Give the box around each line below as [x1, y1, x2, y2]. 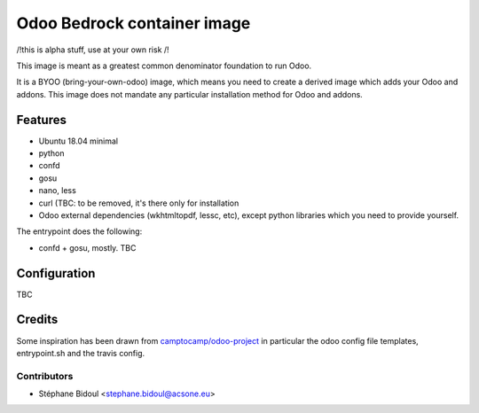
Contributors [16, 370, 74, 382]
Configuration [16, 266, 96, 281]
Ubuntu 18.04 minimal [38, 136, 119, 146]
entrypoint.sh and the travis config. [16, 347, 145, 358]
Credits [16, 312, 59, 327]
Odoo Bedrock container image [16, 13, 251, 33]
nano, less [38, 185, 77, 196]
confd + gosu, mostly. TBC [38, 242, 137, 253]
